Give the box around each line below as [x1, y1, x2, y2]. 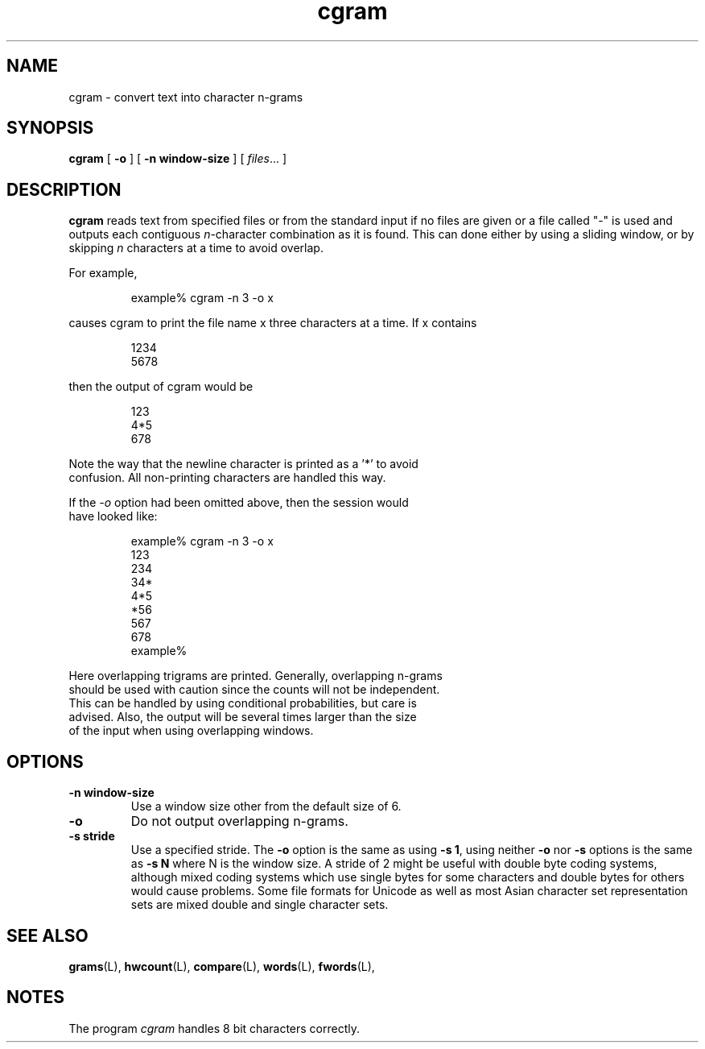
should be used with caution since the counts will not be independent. [68, 682, 440, 697]
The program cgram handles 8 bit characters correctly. [68, 1021, 360, 1035]
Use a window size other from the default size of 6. [130, 799, 402, 814]
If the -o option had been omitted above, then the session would [68, 495, 409, 510]
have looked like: [68, 509, 158, 524]
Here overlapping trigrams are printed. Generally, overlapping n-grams [68, 669, 443, 683]
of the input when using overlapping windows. [68, 724, 314, 738]
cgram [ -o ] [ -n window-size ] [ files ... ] [68, 151, 287, 166]
